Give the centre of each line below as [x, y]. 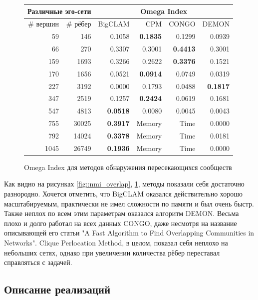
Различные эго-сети [59, 11]
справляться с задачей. [38, 262]
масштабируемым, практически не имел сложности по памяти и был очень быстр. [129, 203]
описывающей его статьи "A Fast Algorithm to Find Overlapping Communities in [129, 233]
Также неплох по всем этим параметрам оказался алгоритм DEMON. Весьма [122, 213]
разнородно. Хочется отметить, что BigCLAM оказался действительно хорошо [124, 194]
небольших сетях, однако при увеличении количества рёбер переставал [112, 252]
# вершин [43, 24]
